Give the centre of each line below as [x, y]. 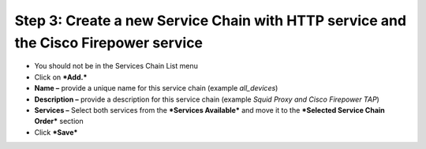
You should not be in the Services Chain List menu [116, 66]
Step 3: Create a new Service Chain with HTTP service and [210, 20]
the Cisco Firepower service [109, 43]
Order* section [59, 121]
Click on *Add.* [61, 77]
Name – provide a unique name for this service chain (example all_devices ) [156, 88]
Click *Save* [56, 132]
